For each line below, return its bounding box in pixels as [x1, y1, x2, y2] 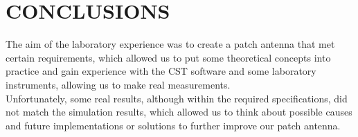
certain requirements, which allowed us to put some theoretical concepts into [6, 50, 331, 64]
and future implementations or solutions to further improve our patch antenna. [6, 118, 341, 132]
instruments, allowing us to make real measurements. [6, 77, 231, 91]
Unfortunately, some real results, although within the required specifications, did [6, 91, 348, 105]
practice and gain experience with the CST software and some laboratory [6, 64, 316, 78]
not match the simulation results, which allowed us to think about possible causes [6, 104, 352, 119]
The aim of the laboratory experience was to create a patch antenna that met [6, 37, 335, 51]
